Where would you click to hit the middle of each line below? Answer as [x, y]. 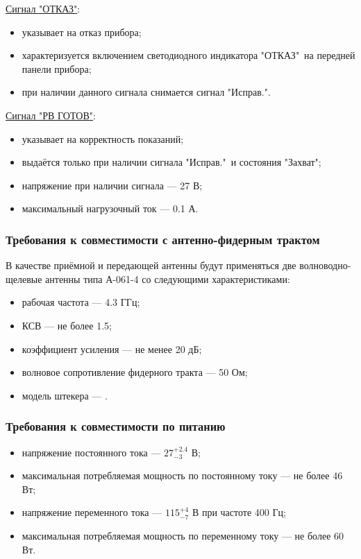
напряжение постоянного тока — [91, 452]
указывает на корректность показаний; [103, 138]
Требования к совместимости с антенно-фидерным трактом [163, 239]
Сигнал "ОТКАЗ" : [43, 8]
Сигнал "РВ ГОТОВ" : [51, 115]
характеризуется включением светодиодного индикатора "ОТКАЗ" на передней [188, 55]
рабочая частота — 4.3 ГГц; [81, 302]
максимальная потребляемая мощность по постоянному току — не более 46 [182, 475]
